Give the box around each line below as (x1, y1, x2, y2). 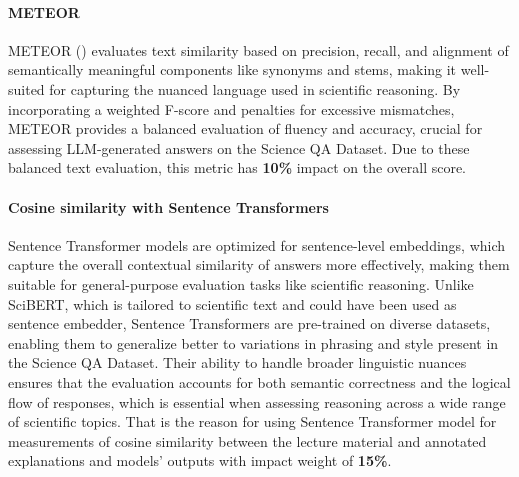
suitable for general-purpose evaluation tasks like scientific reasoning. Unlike (8, 273, 474, 294)
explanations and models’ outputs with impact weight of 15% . (8, 450, 392, 471)
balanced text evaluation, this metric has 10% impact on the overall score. (8, 157, 467, 178)
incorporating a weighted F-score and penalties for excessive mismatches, (8, 98, 455, 119)
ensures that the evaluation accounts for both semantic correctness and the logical (8, 371, 511, 392)
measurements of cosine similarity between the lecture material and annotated (8, 430, 487, 451)
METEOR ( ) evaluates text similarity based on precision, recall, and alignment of (8, 39, 509, 60)
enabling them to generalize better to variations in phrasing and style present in (8, 332, 499, 353)
